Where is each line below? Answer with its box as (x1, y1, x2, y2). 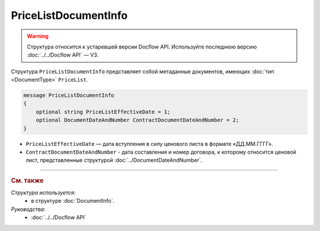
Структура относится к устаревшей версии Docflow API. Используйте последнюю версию (27, 43, 257, 50)
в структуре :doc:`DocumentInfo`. (31, 197, 115, 204)
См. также (11, 176, 44, 184)
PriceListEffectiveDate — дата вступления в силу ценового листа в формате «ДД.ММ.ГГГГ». (25, 140, 274, 147)
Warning (27, 32, 49, 40)
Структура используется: (11, 189, 76, 196)
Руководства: (11, 206, 46, 213)
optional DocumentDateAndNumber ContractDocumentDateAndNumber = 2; (36, 117, 239, 123)
